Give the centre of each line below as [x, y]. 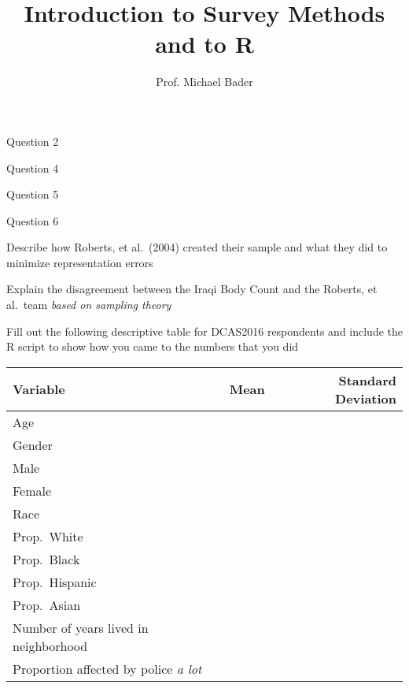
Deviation [366, 398]
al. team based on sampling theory [89, 305]
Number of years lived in [81, 627]
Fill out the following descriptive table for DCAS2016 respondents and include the [204, 331]
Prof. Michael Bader [204, 82]
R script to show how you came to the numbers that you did [153, 346]
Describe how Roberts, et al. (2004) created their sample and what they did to [197, 247]
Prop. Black [46, 559]
